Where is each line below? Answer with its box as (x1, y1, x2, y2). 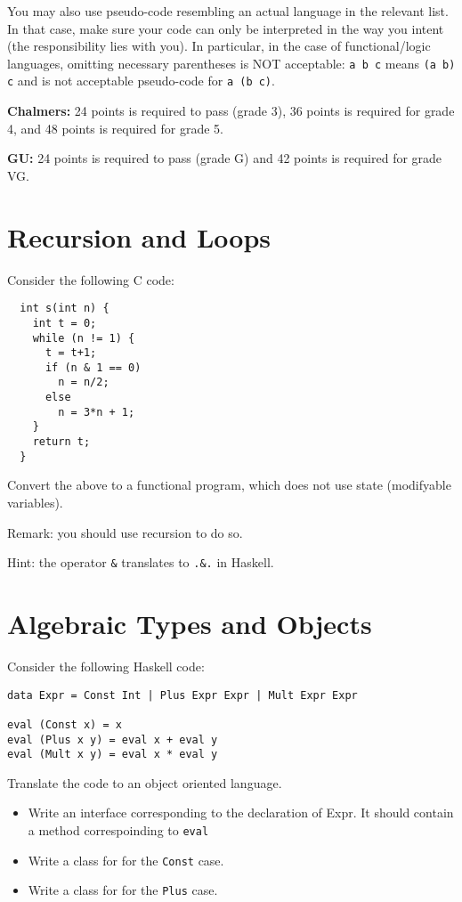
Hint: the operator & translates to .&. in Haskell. (7, 553, 274, 572)
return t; (32, 435, 91, 449)
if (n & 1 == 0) (45, 361, 142, 374)
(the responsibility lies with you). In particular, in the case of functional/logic (7, 37, 431, 55)
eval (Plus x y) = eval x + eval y (7, 733, 218, 746)
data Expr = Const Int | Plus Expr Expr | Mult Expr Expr (7, 688, 358, 702)
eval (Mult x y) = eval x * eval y (7, 748, 218, 761)
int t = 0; (32, 316, 97, 329)
